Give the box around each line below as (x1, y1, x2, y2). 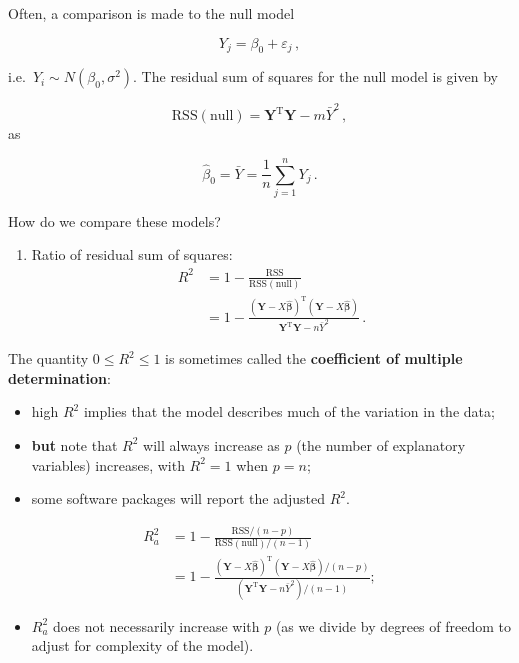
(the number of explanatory (296, 434, 466, 455)
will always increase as (143, 434, 280, 455)
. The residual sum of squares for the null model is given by (133, 66, 498, 87)
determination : (8, 367, 111, 388)
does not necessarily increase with (53, 615, 260, 636)
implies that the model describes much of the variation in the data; (83, 401, 495, 422)
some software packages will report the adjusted (31, 488, 326, 509)
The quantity (8, 348, 89, 369)
